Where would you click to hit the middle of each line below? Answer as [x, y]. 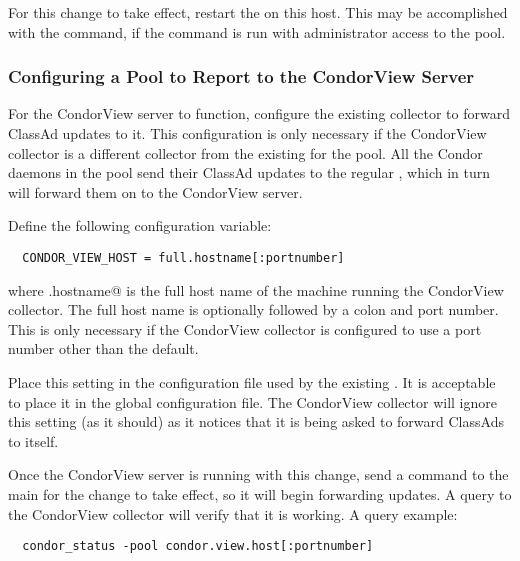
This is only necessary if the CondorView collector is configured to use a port [245, 328]
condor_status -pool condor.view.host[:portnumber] [198, 546]
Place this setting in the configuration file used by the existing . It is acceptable [252, 382]
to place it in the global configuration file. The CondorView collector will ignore [253, 401]
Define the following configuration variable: [140, 225]
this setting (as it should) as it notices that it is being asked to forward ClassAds [256, 421]
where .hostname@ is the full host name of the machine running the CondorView [256, 289]
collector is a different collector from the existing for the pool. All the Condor [245, 152]
